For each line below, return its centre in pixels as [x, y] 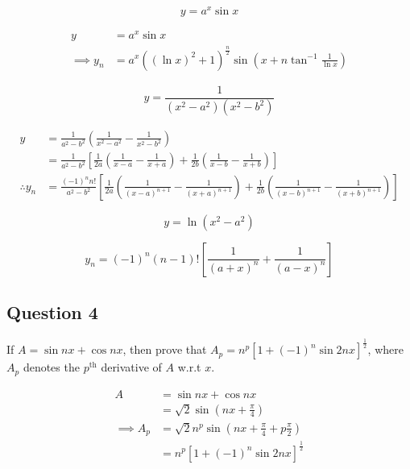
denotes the [51, 367]
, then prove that [165, 349]
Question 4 [52, 311]
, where [385, 349]
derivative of [131, 367]
